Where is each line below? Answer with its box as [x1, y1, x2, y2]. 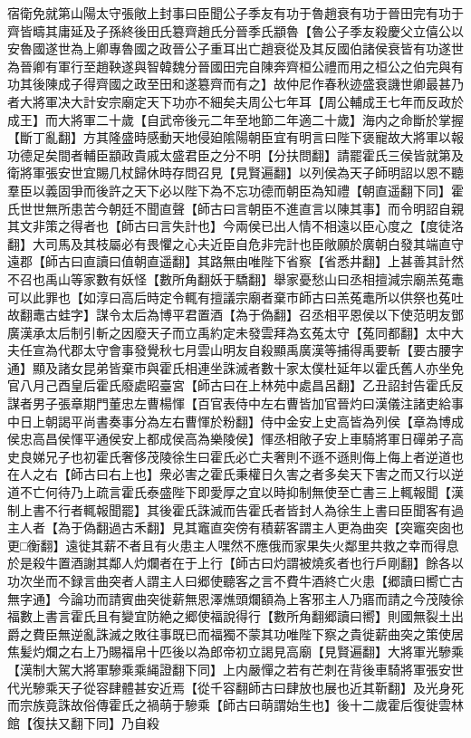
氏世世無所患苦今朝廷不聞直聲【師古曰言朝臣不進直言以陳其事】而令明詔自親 [7, 198, 464, 217]
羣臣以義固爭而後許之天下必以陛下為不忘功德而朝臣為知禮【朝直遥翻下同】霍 [7, 180, 464, 199]
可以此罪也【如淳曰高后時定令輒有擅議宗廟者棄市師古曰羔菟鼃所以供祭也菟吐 [7, 287, 464, 306]
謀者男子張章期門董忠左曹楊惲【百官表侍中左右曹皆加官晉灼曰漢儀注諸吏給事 [7, 394, 464, 413]
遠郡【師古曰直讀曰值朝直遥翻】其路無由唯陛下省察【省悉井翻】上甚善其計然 [7, 252, 464, 271]
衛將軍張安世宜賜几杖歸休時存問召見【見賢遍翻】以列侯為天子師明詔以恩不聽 [7, 163, 464, 182]
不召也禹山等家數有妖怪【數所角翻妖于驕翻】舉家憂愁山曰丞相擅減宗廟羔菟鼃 [7, 269, 464, 288]
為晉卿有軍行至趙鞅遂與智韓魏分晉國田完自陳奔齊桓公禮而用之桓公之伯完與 [7, 56, 451, 75]
